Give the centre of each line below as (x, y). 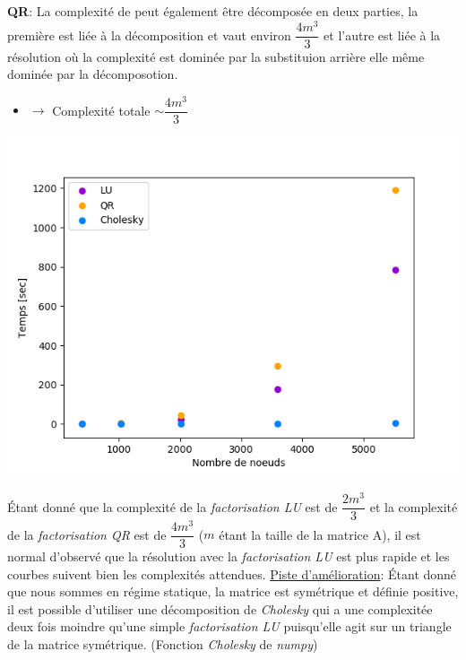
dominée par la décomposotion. (93, 74)
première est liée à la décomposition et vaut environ (149, 35)
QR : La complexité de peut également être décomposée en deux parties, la (213, 11)
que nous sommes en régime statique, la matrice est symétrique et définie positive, (233, 591)
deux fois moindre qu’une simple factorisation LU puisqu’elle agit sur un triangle (229, 626)
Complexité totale (101, 110)
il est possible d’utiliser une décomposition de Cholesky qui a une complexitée (220, 608)
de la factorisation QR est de (87, 534)
